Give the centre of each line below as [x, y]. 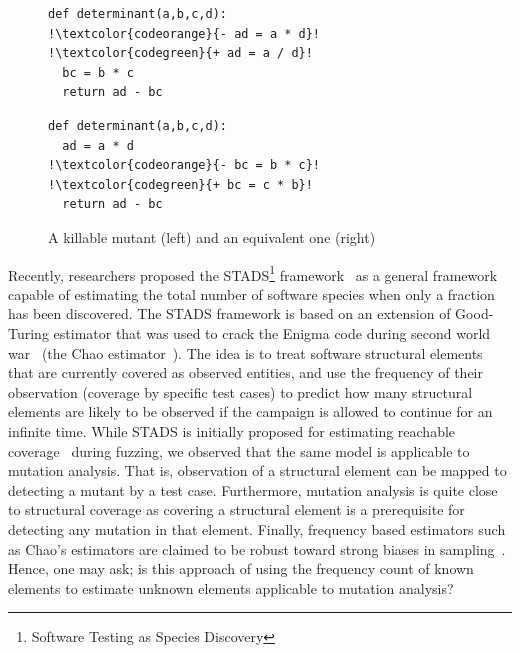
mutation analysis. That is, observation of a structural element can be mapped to [257, 470]
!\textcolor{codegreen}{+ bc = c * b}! [180, 184]
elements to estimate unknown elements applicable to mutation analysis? [231, 587]
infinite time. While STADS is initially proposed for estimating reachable [232, 430]
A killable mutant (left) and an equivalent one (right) [212, 236]
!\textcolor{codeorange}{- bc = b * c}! [184, 165]
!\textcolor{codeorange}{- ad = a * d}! [184, 33]
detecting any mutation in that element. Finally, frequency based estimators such [257, 528]
